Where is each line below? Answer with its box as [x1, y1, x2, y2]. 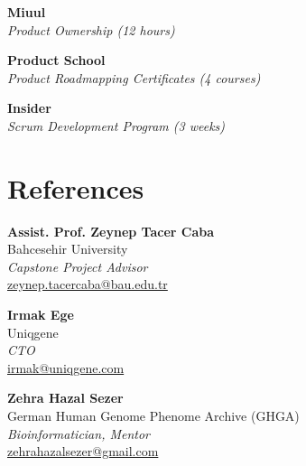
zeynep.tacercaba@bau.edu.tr [7, 275, 168, 294]
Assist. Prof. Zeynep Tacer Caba [7, 221, 215, 240]
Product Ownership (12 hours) [7, 20, 175, 39]
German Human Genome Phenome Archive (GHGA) [7, 406, 300, 425]
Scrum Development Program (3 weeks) [7, 116, 226, 135]
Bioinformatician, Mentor [7, 424, 151, 443]
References [7, 169, 144, 206]
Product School [7, 51, 106, 70]
